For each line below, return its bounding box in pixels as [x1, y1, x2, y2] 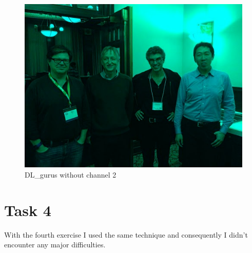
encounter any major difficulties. [4, 239, 106, 250]
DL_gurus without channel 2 [25, 169, 117, 180]
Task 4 [4, 199, 51, 220]
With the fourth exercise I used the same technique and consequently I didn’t [4, 229, 248, 240]
